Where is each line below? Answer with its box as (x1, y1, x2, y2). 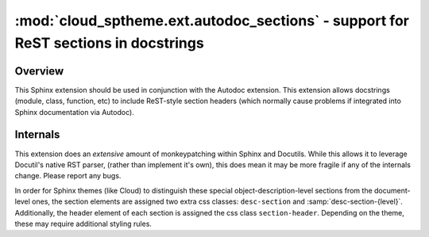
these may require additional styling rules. (14, 219, 153, 228)
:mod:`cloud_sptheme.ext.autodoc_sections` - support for (14, 12, 409, 29)
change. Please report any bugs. (14, 171, 122, 181)
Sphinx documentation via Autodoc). (14, 107, 134, 117)
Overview (14, 64, 64, 78)
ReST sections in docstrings (14, 34, 204, 52)
